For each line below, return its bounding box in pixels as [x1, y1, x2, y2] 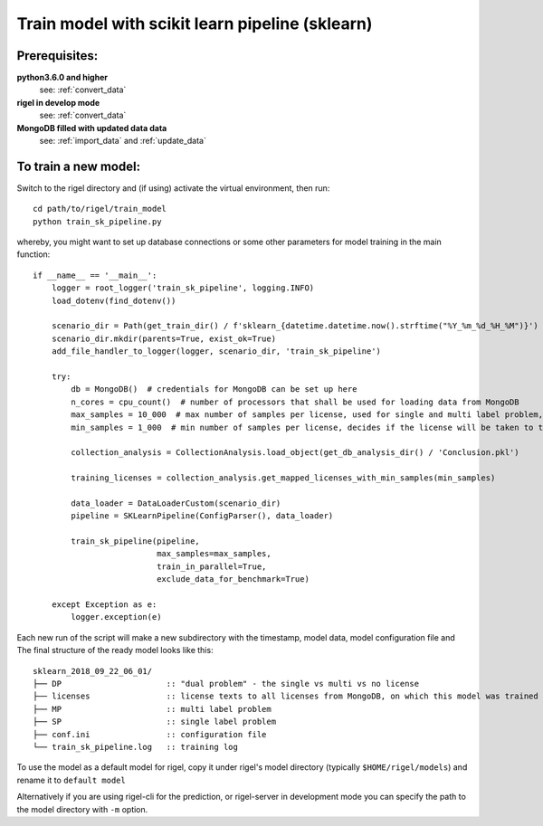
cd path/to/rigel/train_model [33, 204, 167, 214]
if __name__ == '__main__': [33, 270, 157, 280]
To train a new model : [16, 158, 140, 174]
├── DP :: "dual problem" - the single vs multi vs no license [33, 679, 420, 688]
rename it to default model [16, 774, 126, 785]
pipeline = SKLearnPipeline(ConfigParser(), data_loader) [71, 511, 334, 521]
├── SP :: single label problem [33, 717, 276, 727]
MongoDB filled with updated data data [16, 122, 167, 133]
